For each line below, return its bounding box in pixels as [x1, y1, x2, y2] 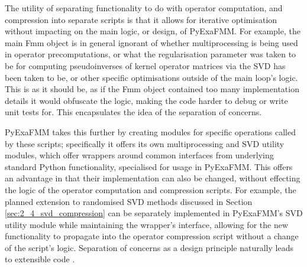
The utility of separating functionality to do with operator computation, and [5, 2, 283, 14]
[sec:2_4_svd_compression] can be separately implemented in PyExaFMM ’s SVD [5, 207, 303, 219]
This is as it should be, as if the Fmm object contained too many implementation [5, 83, 299, 95]
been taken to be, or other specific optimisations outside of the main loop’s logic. [5, 71, 298, 83]
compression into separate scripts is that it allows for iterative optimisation [5, 13, 277, 25]
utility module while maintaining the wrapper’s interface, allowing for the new [5, 218, 288, 230]
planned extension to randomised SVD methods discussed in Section [5, 195, 253, 207]
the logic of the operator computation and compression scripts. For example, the [5, 183, 296, 196]
